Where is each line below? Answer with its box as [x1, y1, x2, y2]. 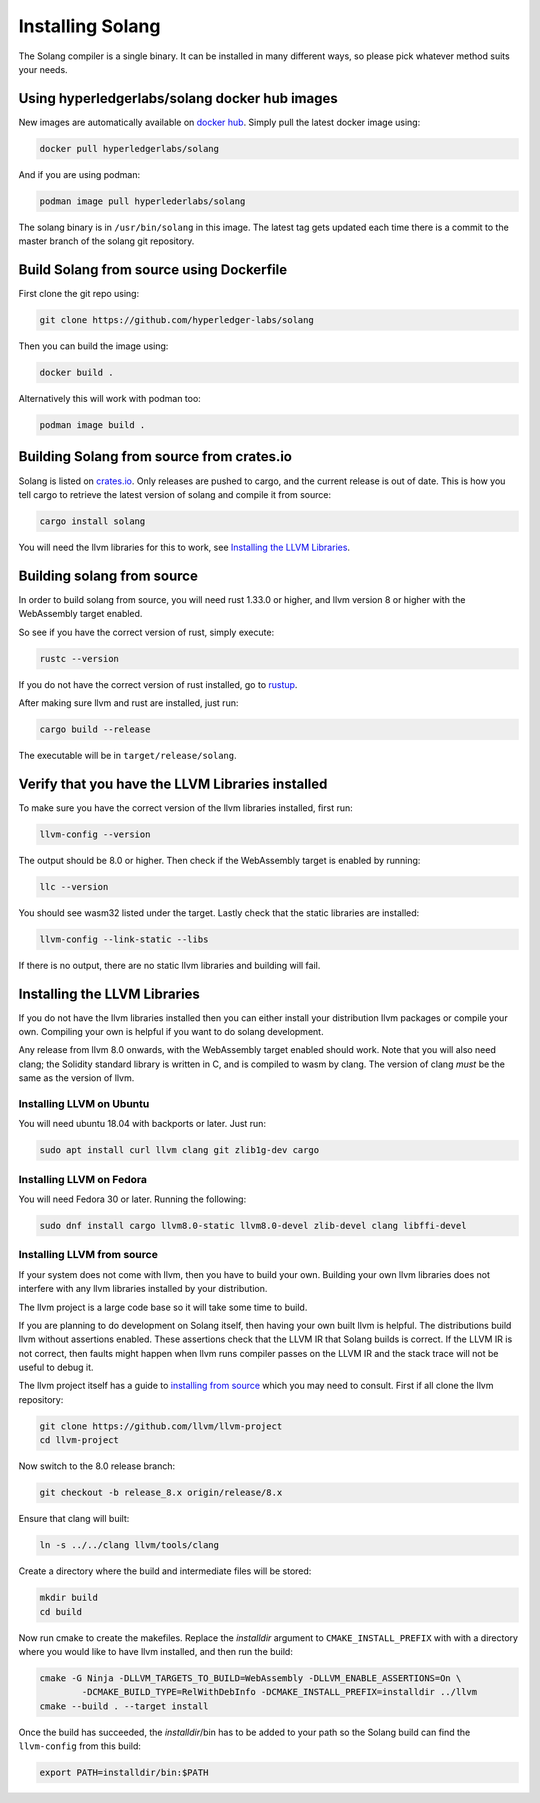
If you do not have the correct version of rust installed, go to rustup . [18, 678, 298, 690]
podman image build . [39, 420, 146, 430]
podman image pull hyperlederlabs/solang [39, 195, 246, 207]
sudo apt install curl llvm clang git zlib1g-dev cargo [39, 1145, 320, 1156]
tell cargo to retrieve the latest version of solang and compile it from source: [18, 488, 332, 500]
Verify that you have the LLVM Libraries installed [18, 775, 328, 792]
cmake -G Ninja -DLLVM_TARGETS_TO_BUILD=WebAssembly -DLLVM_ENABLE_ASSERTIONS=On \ [39, 1672, 462, 1684]
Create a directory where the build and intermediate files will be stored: [18, 1565, 312, 1577]
